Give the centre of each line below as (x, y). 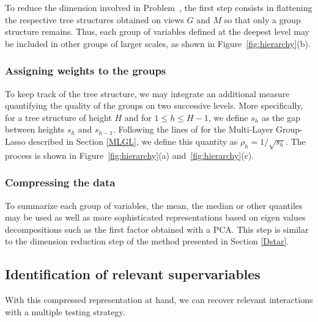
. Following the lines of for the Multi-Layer (193, 129)
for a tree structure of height (58, 117)
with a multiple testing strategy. (65, 311)
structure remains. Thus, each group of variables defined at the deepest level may (157, 31)
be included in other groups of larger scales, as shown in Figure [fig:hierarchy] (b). (158, 43)
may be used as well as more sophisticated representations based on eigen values (155, 217)
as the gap (281, 117)
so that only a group (262, 19)
